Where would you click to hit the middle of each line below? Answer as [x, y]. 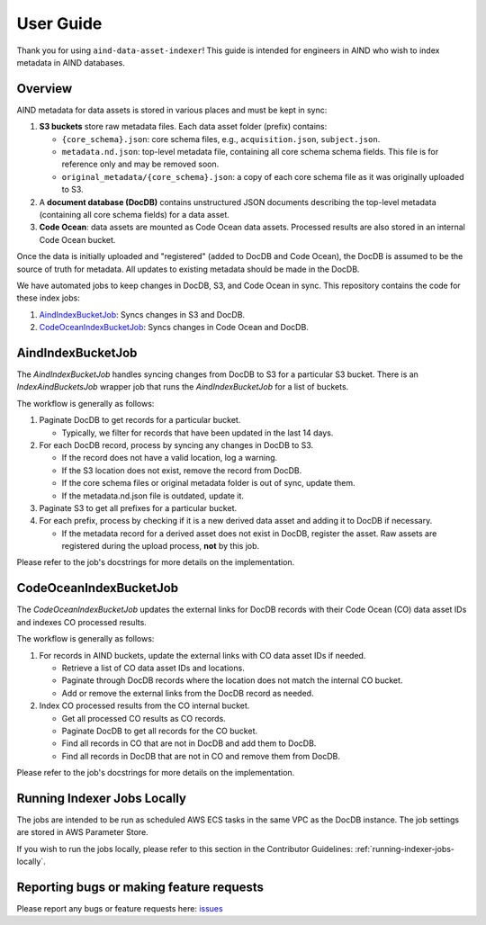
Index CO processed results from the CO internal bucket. [144, 705]
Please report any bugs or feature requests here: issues [120, 909]
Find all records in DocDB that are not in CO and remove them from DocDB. [201, 756]
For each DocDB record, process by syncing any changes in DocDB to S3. [176, 445]
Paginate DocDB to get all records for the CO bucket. [160, 731]
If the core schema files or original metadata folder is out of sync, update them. [208, 483]
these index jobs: [48, 298]
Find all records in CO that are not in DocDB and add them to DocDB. [189, 743]
